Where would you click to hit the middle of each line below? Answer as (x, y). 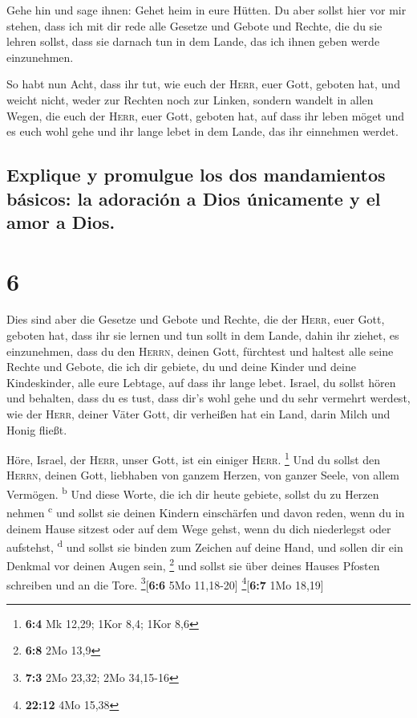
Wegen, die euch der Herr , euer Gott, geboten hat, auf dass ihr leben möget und (205, 115)
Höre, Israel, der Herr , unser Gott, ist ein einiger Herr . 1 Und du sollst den (194, 458)
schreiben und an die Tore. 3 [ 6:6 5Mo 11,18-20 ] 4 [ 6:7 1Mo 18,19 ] (165, 583)
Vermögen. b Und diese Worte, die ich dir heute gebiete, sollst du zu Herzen (193, 493)
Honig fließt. (37, 429)
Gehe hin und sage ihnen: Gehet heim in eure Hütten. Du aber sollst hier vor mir (206, 10)
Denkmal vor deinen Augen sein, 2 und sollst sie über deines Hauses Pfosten (193, 565)
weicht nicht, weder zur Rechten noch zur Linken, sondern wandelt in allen (190, 99)
